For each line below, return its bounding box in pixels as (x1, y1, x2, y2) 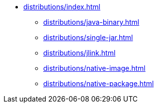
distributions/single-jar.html (43, 33, 133, 42)
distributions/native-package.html (43, 79, 154, 88)
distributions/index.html (23, 2, 100, 11)
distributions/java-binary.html (43, 18, 140, 26)
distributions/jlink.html (43, 49, 116, 57)
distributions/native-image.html (43, 64, 146, 72)
